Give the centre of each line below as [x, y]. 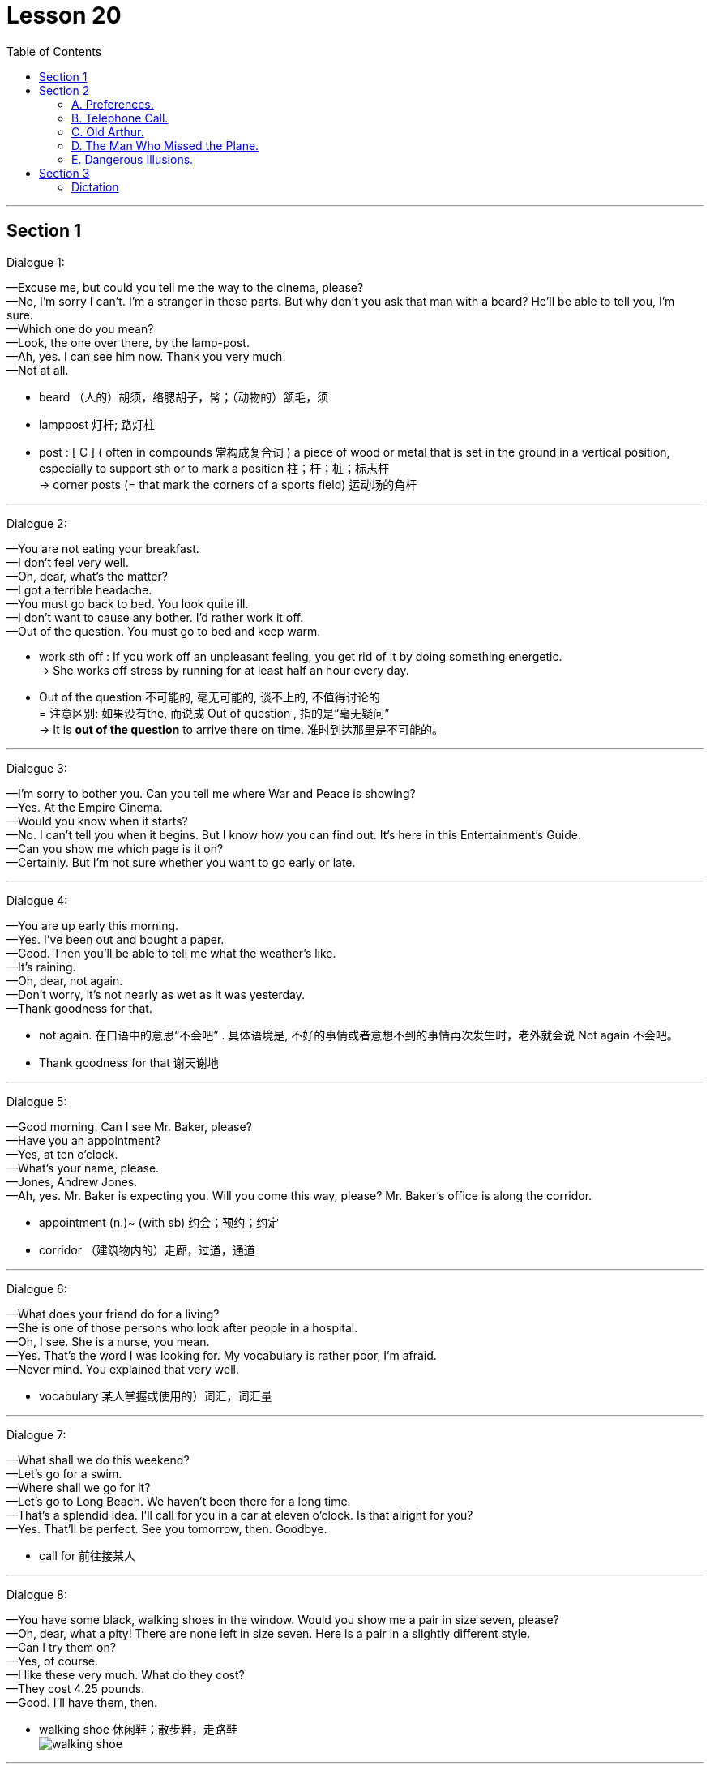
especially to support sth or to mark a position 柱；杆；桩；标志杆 [214, 468]
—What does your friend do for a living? [113, 1314]
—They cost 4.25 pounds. [76, 1688]
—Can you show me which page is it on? [115, 848]
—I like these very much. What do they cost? [126, 1674]
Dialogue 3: [37, 768]
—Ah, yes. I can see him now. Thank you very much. [146, 356]
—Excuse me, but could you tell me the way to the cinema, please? [185, 287]
